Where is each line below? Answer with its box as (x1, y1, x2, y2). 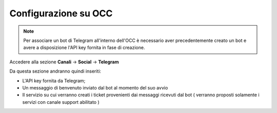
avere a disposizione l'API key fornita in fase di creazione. (23, 44, 145, 51)
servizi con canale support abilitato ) (22, 99, 100, 105)
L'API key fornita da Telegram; (22, 77, 86, 84)
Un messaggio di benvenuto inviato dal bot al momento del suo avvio (22, 84, 168, 91)
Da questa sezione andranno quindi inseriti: (9, 68, 102, 74)
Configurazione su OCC (9, 8, 113, 19)
